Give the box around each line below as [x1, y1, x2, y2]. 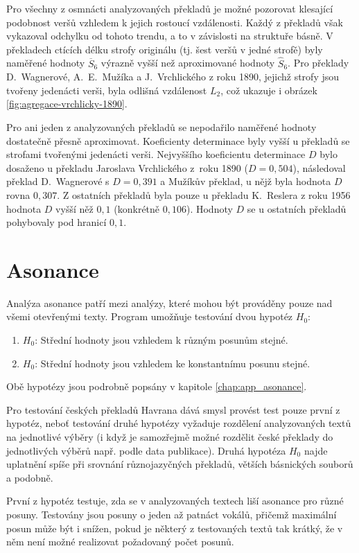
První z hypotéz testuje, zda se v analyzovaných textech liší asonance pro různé [6, 493, 344, 508]
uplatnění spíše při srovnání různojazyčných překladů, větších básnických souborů [6, 457, 353, 471]
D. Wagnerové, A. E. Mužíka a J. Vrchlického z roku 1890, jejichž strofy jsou [6, 69, 340, 84]
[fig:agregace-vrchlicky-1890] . [6, 96, 128, 111]
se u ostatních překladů [247, 201, 347, 216]
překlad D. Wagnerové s [6, 174, 110, 188]
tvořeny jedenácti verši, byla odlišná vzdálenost [6, 82, 207, 97]
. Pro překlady [288, 55, 349, 70]
